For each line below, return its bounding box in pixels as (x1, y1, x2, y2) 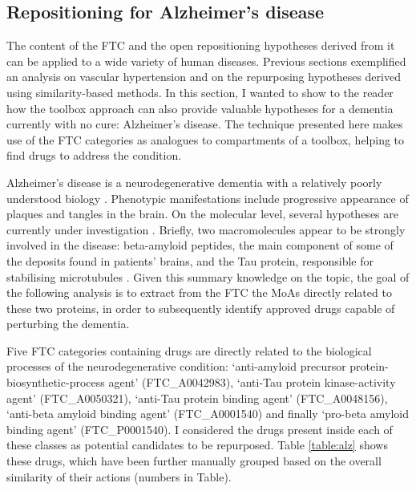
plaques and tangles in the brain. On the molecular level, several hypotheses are (6, 205, 398, 222)
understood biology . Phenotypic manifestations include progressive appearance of (6, 189, 409, 206)
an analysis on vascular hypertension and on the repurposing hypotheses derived (6, 68, 401, 85)
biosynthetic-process (6, 374, 105, 391)
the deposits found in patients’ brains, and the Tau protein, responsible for (6, 252, 374, 269)
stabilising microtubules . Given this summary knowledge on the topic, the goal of (6, 268, 410, 285)
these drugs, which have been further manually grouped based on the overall (6, 452, 382, 469)
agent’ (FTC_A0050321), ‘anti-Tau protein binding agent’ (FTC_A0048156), (6, 389, 388, 406)
